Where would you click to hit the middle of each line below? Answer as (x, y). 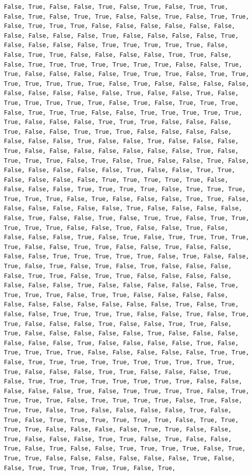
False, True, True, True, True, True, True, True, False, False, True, (123, 64)
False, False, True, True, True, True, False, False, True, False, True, (127, 314)
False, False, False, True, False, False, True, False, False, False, (121, 141)
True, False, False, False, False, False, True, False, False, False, (121, 334)
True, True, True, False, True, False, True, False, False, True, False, (127, 161)
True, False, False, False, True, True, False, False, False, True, (118, 372)
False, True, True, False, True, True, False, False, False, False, (118, 276)
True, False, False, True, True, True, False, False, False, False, (118, 132)
